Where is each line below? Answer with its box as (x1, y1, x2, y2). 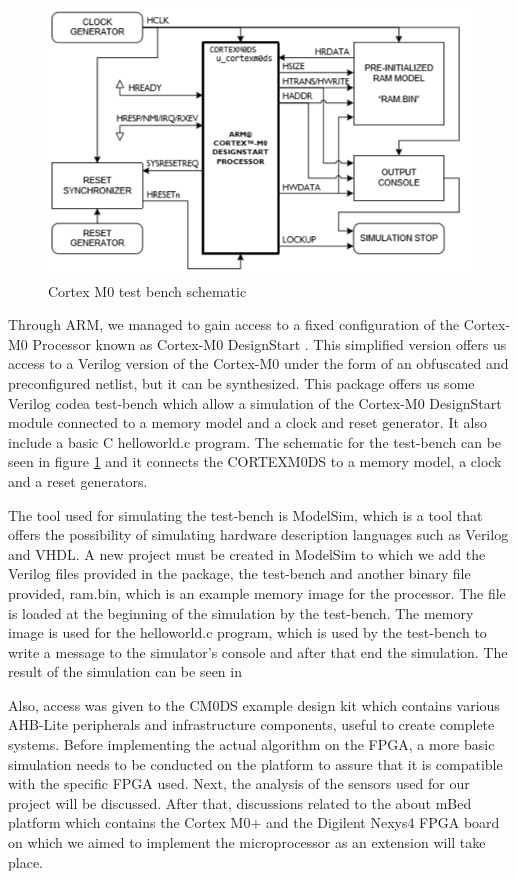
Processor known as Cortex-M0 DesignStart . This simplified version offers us (32, 333, 507, 354)
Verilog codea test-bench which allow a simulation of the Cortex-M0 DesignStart (8, 392, 502, 413)
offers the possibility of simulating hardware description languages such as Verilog (8, 524, 509, 545)
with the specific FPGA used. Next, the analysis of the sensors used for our (8, 773, 470, 794)
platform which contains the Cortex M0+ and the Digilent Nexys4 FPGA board (8, 812, 500, 833)
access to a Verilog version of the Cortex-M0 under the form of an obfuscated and (8, 353, 509, 374)
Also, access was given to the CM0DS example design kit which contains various (8, 694, 500, 715)
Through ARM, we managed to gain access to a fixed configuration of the (8, 314, 460, 335)
